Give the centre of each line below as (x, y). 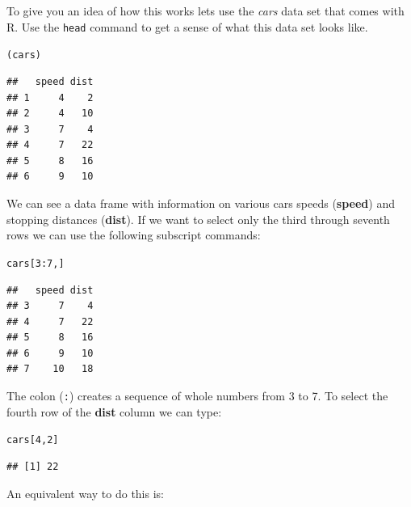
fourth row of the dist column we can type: (114, 411)
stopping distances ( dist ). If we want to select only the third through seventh (198, 219)
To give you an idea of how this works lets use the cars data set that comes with (205, 11)
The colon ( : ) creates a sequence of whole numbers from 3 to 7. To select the (197, 396)
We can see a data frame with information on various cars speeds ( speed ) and (201, 203)
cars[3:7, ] (36, 263)
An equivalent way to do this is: (85, 493)
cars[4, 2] (33, 440)
